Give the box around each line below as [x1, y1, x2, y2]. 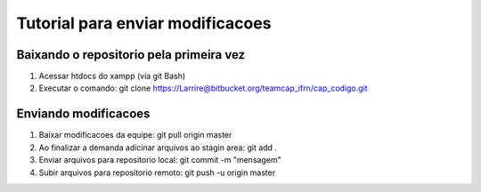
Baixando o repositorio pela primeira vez [16, 47, 246, 62]
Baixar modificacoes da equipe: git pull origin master [38, 130, 232, 140]
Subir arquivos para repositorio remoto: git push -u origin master [38, 167, 276, 178]
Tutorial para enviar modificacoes [16, 13, 272, 33]
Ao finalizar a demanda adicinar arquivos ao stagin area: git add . [38, 142, 278, 153]
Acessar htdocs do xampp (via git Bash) [38, 71, 186, 82]
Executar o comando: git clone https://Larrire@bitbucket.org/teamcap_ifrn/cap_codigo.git [38, 83, 369, 93]
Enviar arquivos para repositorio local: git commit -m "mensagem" [38, 155, 281, 165]
